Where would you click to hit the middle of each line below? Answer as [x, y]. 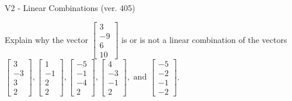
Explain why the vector [46, 39]
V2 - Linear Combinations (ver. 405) [70, 8]
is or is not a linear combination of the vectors [204, 39]
